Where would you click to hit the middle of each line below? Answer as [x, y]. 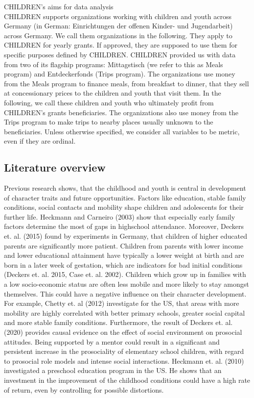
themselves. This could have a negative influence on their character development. [125, 293]
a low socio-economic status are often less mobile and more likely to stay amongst [127, 284]
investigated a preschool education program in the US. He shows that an [113, 370]
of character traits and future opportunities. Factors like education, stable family [125, 197]
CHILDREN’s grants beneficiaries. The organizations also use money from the [121, 112]
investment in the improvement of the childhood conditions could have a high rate [127, 380]
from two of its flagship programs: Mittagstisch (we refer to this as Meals [114, 64]
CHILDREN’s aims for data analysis [59, 6]
